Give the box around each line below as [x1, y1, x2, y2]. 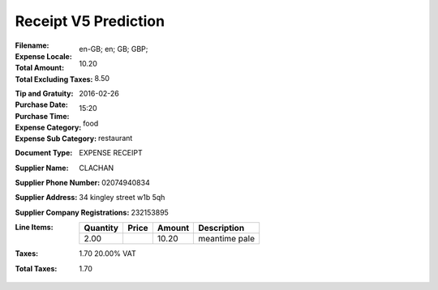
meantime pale [198, 233, 255, 245]
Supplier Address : [15, 193, 78, 203]
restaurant [97, 133, 133, 143]
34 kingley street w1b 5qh [79, 193, 165, 203]
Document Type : [15, 148, 73, 158]
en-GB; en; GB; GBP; [79, 44, 148, 53]
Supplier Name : [15, 163, 69, 173]
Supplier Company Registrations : [15, 207, 130, 217]
